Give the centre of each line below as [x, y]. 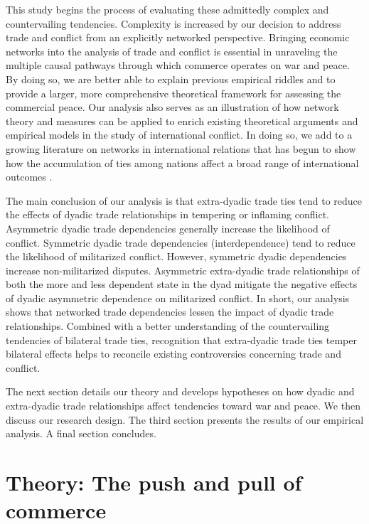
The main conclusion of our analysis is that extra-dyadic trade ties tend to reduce [184, 200]
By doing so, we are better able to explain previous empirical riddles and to [171, 79]
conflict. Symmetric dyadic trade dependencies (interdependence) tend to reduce [181, 242]
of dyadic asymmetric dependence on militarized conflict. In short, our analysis [178, 298]
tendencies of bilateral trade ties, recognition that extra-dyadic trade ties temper [181, 339]
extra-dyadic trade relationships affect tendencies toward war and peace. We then [183, 406]
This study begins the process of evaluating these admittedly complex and [167, 9]
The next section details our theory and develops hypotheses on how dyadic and [180, 391]
